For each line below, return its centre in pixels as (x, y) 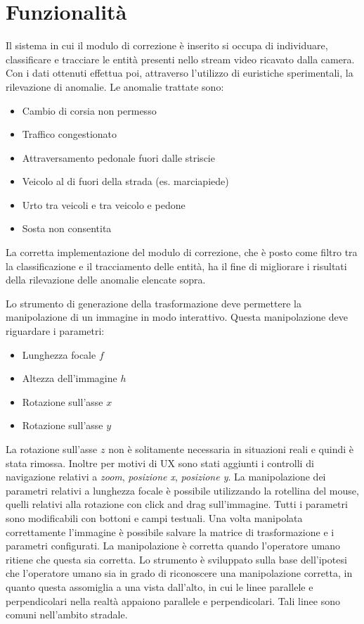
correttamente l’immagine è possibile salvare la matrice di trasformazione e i (170, 531)
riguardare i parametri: (55, 331)
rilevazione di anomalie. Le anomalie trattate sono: (115, 86)
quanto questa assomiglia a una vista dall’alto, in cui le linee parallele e (160, 586)
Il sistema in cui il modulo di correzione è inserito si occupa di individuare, (167, 45)
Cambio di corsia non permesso (89, 110)
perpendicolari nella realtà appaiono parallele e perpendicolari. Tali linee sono (173, 600)
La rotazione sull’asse (52, 449)
